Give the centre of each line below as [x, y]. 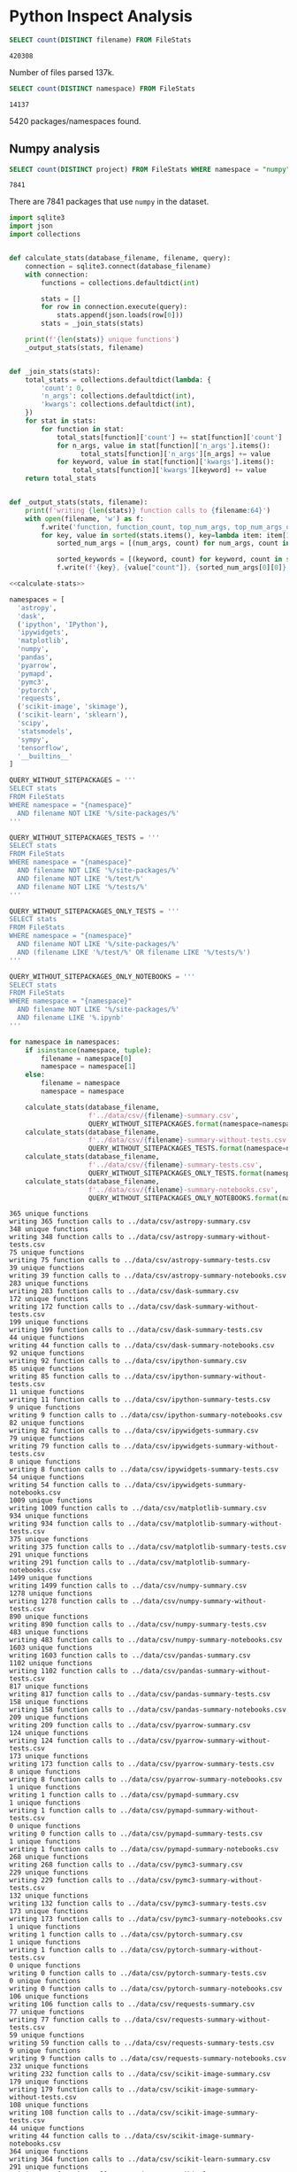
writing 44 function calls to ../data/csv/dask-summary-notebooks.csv [142, 1346]
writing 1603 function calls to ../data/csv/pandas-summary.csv [130, 1656]
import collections [45, 235]
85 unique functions [47, 1369]
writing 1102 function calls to [69, 1672]
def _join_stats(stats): [55, 371]
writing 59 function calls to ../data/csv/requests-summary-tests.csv [142, 2044]
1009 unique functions [51, 1501]
